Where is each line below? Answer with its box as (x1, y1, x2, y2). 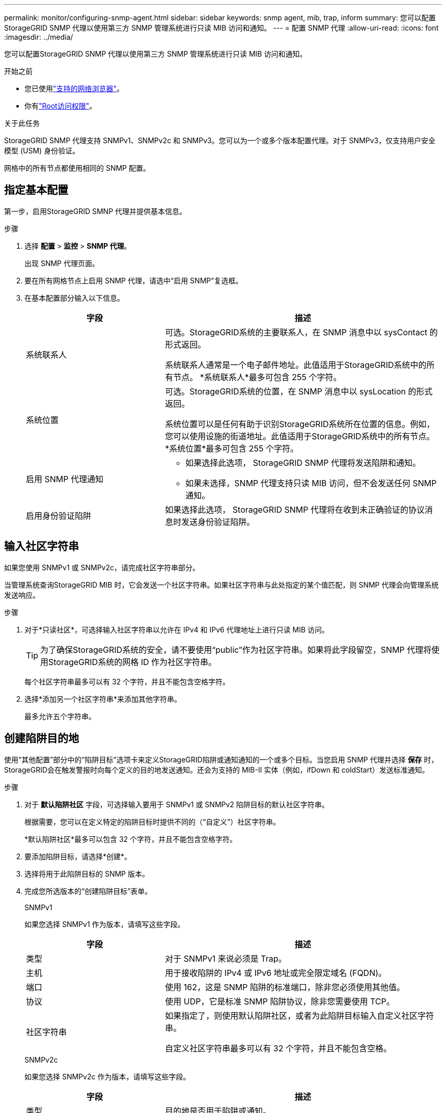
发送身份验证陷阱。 (181, 516, 255, 527)
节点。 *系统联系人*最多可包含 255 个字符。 (173, 372, 342, 382)
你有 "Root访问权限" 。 (24, 101, 97, 110)
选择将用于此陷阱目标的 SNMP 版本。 (24, 869, 149, 878)
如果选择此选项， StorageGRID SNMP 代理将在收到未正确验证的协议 (165, 504, 425, 515)
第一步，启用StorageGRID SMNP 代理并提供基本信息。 (4, 206, 187, 216)
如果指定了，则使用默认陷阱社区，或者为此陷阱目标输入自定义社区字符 (165, 1010, 434, 1021)
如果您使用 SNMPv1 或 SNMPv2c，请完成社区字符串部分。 (4, 563, 200, 572)
